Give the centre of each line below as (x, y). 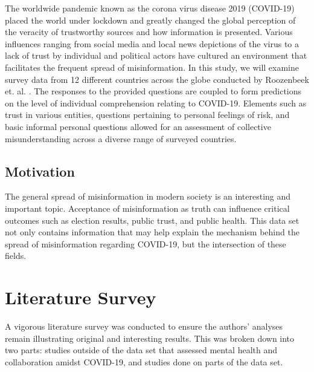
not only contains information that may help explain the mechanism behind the (152, 232)
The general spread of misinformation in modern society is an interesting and (148, 196)
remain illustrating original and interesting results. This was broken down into (150, 338)
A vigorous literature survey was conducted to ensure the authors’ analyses (144, 326)
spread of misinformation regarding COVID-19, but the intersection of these (146, 243)
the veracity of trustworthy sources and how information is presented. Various (149, 32)
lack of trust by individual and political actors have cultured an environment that (156, 55)
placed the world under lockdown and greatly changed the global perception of (150, 20)
